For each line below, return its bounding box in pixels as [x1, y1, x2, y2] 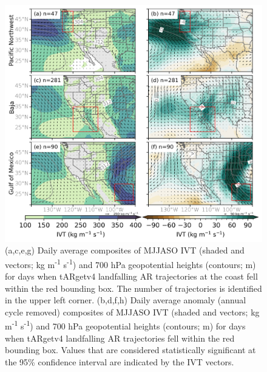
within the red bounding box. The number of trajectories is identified [5, 281, 262, 294]
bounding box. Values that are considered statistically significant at [5, 343, 256, 356]
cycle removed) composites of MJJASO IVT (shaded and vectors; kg [5, 305, 260, 318]
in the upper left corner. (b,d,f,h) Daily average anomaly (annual [5, 294, 246, 306]
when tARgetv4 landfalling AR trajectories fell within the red [5, 331, 235, 344]
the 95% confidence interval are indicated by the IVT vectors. [5, 355, 234, 368]
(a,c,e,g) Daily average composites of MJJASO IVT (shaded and [5, 244, 245, 257]
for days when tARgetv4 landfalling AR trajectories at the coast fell [5, 270, 258, 283]
